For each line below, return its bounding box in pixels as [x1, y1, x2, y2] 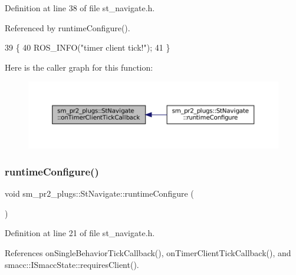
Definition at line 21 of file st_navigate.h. [5, 227, 155, 239]
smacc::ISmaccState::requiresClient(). [5, 258, 139, 270]
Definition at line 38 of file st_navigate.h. [5, 2, 155, 14]
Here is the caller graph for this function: [5, 61, 153, 73]
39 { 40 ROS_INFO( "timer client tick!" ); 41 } [5, 41, 170, 54]
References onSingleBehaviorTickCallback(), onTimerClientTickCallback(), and [5, 246, 291, 259]
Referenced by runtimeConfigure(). [5, 21, 130, 34]
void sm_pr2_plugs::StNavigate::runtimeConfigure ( [5, 187, 194, 200]
